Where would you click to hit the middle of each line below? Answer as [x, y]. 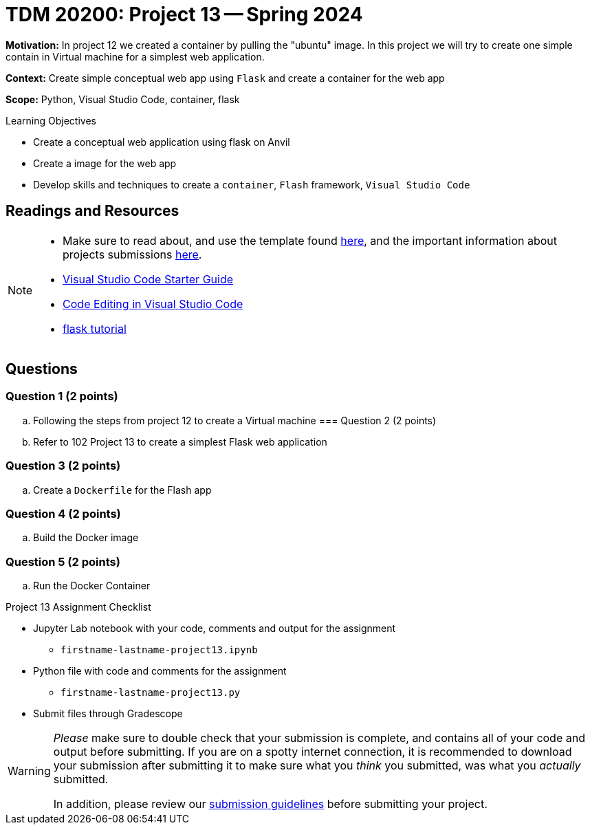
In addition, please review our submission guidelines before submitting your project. [270, 804]
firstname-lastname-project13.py [151, 693]
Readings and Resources [92, 211]
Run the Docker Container [92, 586]
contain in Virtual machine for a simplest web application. [135, 56]
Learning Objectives [51, 120]
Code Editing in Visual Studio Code [153, 304]
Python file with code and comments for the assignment [160, 671]
